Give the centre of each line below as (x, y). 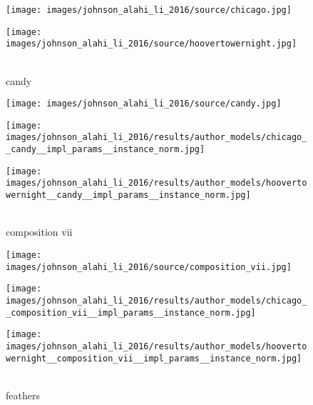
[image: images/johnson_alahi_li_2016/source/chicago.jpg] (149, 10)
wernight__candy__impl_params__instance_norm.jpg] (128, 195)
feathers (23, 395)
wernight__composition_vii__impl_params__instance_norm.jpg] (154, 358)
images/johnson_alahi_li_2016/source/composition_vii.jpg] (149, 267)
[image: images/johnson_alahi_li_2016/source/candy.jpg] (144, 104)
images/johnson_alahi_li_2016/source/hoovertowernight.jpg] (152, 44)
